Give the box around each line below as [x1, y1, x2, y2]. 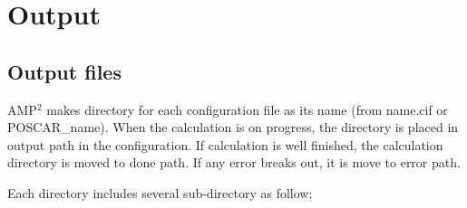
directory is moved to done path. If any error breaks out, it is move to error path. [7, 153, 461, 172]
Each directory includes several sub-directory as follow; [7, 183, 313, 202]
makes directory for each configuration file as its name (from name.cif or [46, 99, 448, 118]
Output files [7, 57, 122, 85]
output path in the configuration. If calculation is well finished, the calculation [7, 135, 443, 154]
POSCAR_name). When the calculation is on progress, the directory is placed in [7, 118, 459, 137]
